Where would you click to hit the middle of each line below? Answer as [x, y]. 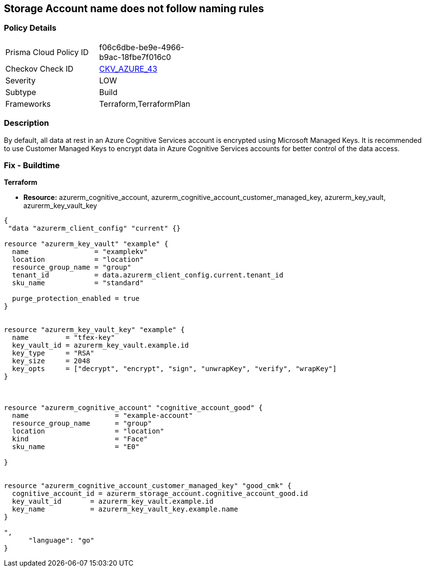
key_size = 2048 [51, 361]
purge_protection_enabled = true [76, 299]
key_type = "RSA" [53, 353]
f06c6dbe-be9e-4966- [142, 47]
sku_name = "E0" [76, 447]
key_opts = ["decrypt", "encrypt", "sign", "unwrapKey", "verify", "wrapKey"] [174, 369]
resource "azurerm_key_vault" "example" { [86, 244]
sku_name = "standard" [78, 283]
